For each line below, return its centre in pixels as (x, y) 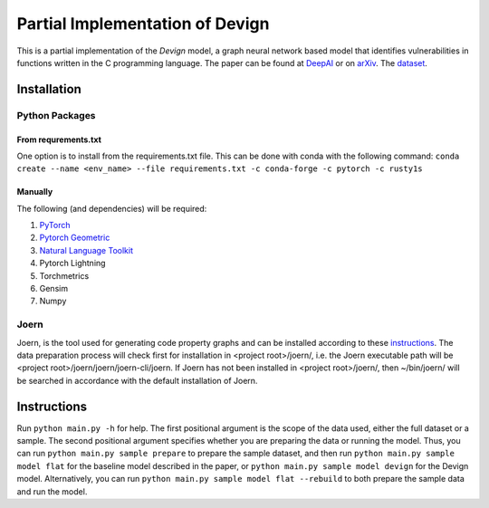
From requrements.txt (59, 139)
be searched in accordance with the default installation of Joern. (137, 380)
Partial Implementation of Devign (143, 24)
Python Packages (56, 115)
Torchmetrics (64, 275)
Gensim (53, 289)
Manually (35, 192)
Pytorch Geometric (75, 238)
